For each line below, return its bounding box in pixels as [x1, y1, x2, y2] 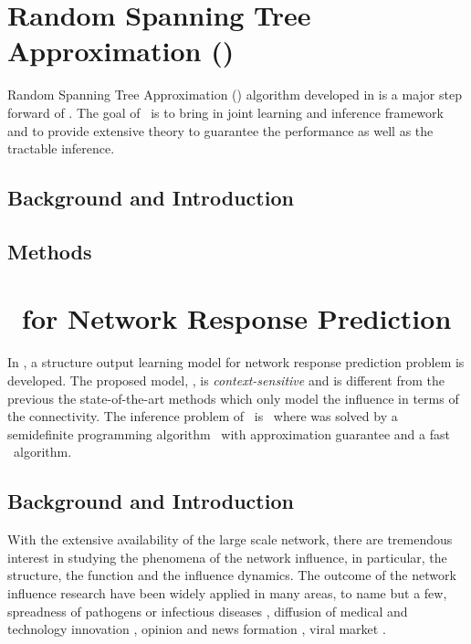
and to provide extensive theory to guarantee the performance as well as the [7, 121, 434, 140]
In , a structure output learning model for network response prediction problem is [7, 353, 465, 372]
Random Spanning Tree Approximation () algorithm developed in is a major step [7, 85, 462, 104]
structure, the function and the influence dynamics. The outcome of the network [7, 565, 456, 585]
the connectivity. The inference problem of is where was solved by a [7, 406, 398, 426]
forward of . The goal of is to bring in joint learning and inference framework [7, 102, 444, 121]
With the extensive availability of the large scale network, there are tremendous [7, 530, 453, 549]
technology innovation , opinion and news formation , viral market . [7, 619, 386, 639]
